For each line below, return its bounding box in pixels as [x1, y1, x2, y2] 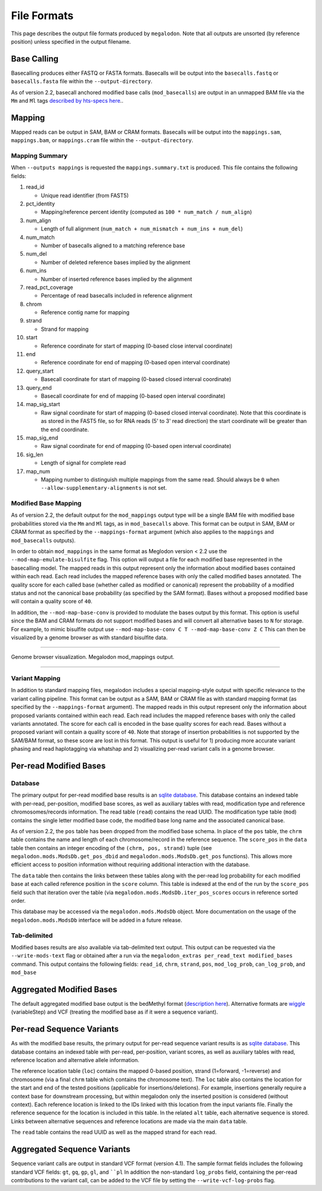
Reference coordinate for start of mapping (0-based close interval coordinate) [41, 342, 233, 349]
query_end [26, 384, 52, 391]
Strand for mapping [41, 326, 89, 333]
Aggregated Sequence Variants [11, 1144, 131, 1155]
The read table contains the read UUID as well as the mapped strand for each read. [11, 1129, 217, 1136]
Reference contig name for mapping [41, 309, 130, 316]
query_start [26, 367, 54, 375]
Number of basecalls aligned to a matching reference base [41, 242, 185, 249]
